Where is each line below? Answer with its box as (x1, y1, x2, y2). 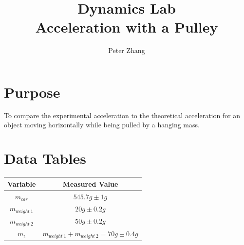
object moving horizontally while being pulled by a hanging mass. (4, 120, 200, 130)
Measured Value (62, 178, 118, 189)
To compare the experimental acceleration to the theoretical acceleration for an (4, 110, 241, 120)
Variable (7, 178, 36, 189)
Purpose (4, 82, 60, 102)
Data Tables (4, 148, 86, 168)
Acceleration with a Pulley (35, 17, 218, 37)
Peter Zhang (108, 45, 145, 55)
